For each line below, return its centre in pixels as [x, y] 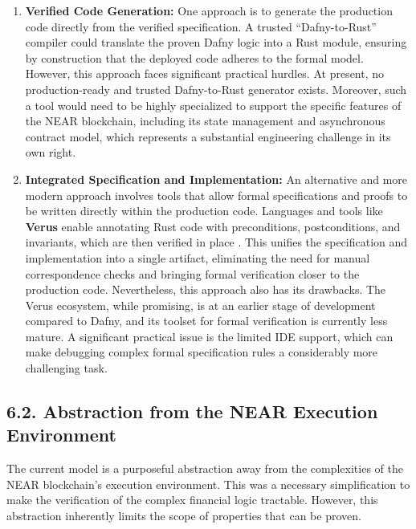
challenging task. [66, 368]
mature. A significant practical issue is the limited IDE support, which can [209, 336]
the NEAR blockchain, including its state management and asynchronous [205, 121]
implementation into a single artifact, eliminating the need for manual [198, 257]
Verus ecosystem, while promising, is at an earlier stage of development [200, 305]
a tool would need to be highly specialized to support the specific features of [213, 105]
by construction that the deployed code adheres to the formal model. [194, 57]
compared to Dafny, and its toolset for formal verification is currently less [206, 321]
